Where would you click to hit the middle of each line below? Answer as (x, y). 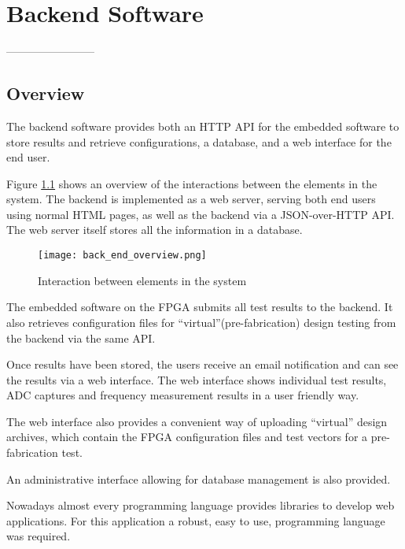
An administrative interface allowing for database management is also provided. (199, 479)
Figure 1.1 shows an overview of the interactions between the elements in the (192, 183)
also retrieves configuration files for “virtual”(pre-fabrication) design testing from (201, 322)
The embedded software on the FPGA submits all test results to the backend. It (200, 307)
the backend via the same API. (81, 338)
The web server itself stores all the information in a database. (155, 230)
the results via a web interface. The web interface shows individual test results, (197, 379)
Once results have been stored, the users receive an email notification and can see (202, 364)
